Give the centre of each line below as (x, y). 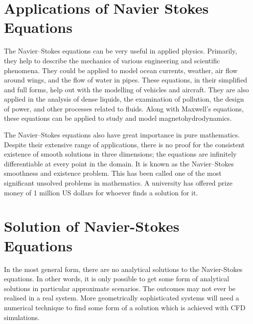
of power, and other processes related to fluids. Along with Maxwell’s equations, (124, 108)
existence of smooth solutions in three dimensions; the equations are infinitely (120, 154)
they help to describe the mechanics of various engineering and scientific (112, 60)
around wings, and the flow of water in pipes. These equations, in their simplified (126, 80)
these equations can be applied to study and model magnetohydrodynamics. (118, 118)
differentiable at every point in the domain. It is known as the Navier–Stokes (119, 163)
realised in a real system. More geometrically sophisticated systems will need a (122, 298)
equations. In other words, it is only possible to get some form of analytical (117, 279)
